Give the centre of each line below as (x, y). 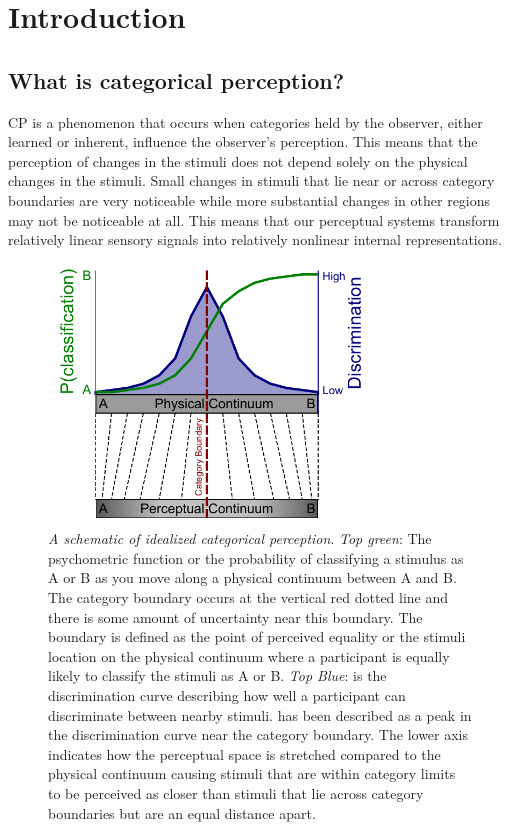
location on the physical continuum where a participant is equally (249, 655)
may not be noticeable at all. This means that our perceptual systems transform (254, 219)
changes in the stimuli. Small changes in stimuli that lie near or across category (251, 180)
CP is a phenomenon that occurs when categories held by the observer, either (245, 121)
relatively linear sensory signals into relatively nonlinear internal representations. (255, 239)
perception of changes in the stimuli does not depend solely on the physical (238, 160)
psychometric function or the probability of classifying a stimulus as (256, 557)
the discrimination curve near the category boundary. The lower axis (258, 734)
